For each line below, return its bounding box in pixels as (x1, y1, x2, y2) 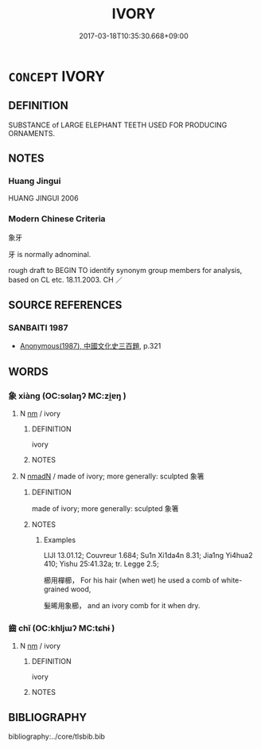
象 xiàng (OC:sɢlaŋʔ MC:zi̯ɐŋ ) (8, 390, 127, 401)
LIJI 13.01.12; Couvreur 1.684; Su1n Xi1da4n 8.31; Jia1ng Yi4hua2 (43, 551, 253, 560)
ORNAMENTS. (8, 128, 56, 138)
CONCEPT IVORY (8, 67, 106, 85)
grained (43, 584, 69, 594)
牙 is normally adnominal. (8, 249, 92, 259)
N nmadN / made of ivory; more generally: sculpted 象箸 (19, 471, 205, 482)
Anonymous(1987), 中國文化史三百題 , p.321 (19, 341, 162, 351)
